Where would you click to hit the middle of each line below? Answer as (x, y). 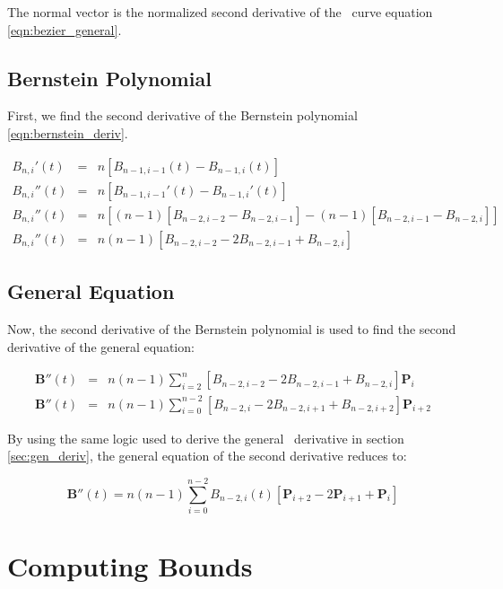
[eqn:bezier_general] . (65, 29)
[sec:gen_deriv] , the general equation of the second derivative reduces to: (207, 456)
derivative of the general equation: (101, 346)
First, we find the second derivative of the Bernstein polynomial (182, 115)
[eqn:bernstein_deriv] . (68, 132)
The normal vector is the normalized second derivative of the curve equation (220, 12)
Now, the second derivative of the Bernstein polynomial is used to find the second (232, 328)
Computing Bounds (130, 566)
